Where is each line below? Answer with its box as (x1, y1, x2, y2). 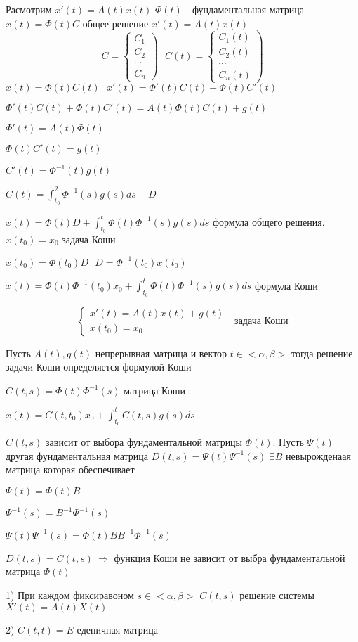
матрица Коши (124, 383, 185, 397)
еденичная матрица (77, 622, 158, 636)
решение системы (239, 587, 314, 602)
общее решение (82, 15, 149, 30)
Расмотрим (6, 2, 52, 16)
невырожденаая (286, 448, 351, 463)
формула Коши (254, 278, 318, 293)
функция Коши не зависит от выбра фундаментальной (114, 550, 345, 565)
